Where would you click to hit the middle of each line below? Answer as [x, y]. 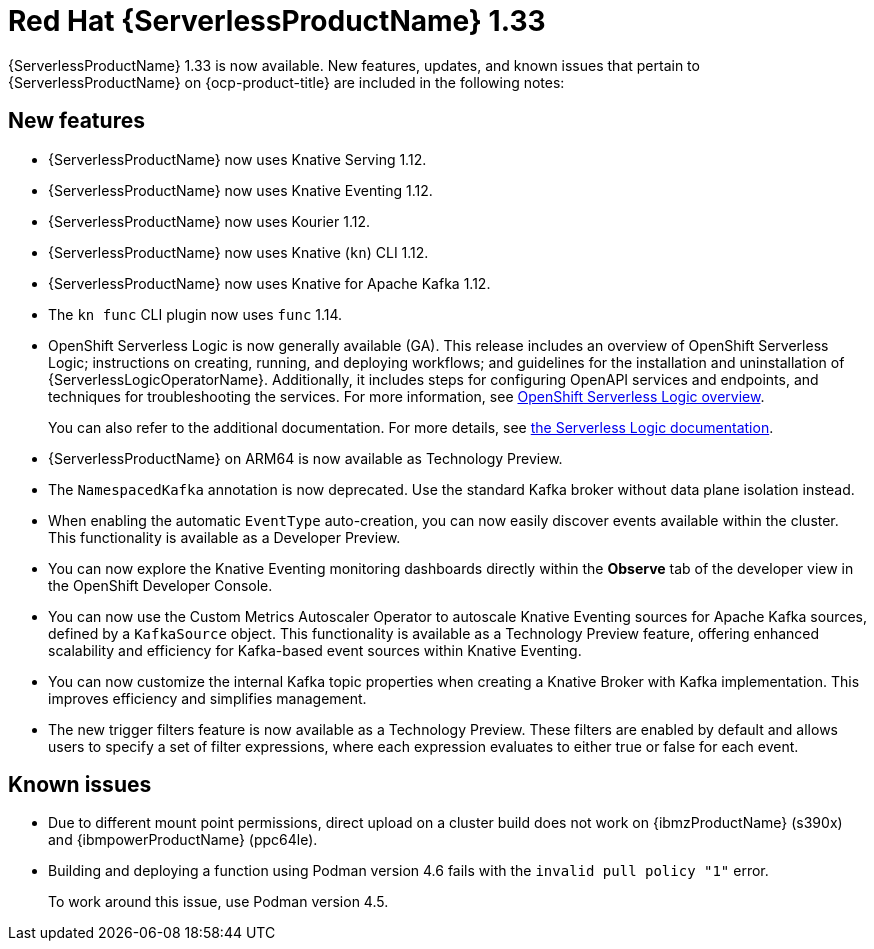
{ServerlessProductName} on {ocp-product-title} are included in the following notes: [286, 82]
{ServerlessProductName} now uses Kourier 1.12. [209, 221]
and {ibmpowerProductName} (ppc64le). [183, 840]
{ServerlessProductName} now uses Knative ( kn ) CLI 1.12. [238, 252]
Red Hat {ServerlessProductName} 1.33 [277, 21]
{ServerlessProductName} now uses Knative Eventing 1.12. [240, 190]
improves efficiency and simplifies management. [207, 698]
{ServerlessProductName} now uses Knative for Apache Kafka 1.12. [269, 283]
